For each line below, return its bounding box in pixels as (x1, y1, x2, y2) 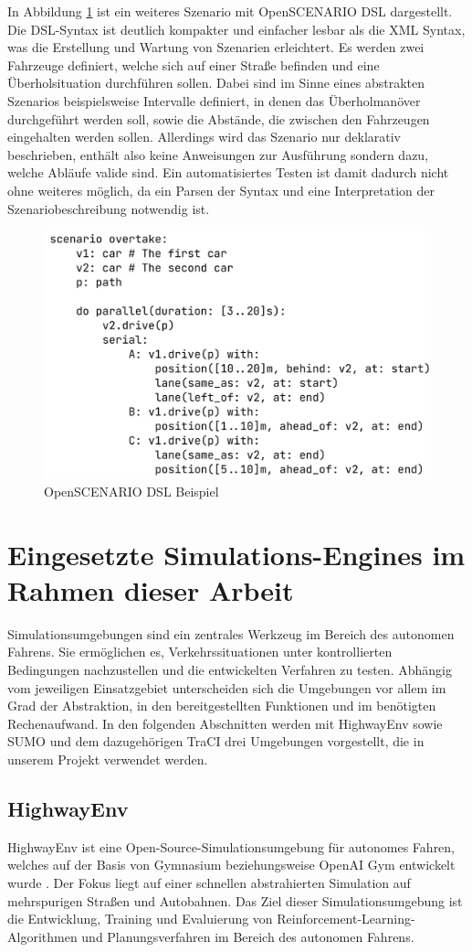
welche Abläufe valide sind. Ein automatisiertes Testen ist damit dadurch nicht (7, 163, 449, 182)
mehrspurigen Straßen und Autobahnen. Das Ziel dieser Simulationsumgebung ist (7, 891, 463, 910)
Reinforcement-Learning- (277, 909, 415, 928)
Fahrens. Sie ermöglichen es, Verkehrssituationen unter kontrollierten (7, 642, 393, 661)
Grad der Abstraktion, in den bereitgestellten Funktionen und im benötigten (7, 696, 436, 715)
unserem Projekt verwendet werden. (7, 749, 208, 768)
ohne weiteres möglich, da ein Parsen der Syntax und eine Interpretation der (7, 180, 435, 199)
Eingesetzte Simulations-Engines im (7, 535, 466, 572)
